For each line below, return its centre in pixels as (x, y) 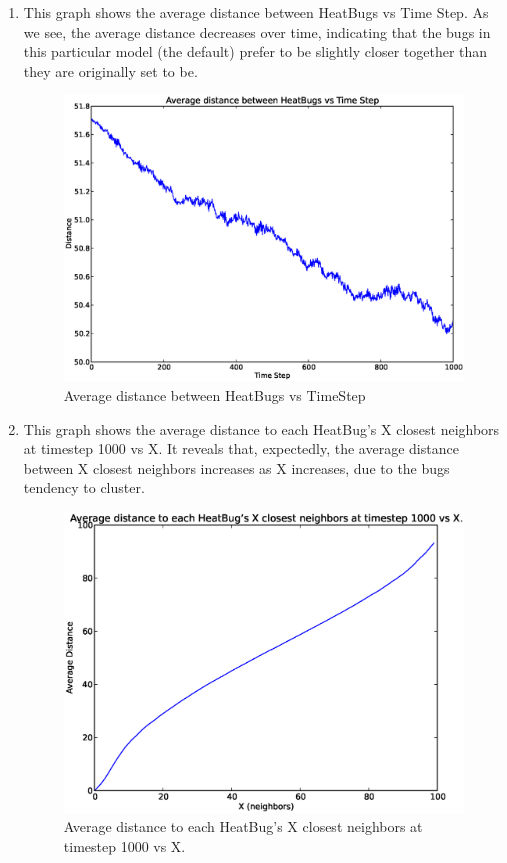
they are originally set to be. (110, 70)
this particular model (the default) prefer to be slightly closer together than (255, 51)
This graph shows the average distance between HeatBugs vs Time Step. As (256, 12)
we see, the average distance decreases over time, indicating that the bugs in (257, 31)
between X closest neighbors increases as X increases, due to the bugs (236, 467)
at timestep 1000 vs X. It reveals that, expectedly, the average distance (241, 448)
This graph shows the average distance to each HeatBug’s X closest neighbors (261, 428)
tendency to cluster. (84, 487)
